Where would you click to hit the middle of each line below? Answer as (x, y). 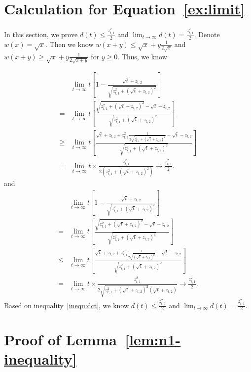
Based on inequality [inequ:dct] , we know (67, 305)
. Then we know (69, 44)
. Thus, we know (142, 56)
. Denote (207, 34)
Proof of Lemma (61, 339)
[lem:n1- (153, 339)
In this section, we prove (41, 34)
